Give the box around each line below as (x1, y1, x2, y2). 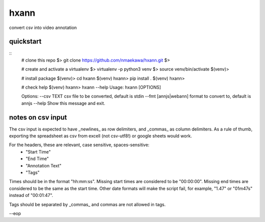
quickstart (9, 37, 42, 46)
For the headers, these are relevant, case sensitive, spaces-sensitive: (9, 142, 150, 148)
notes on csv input (9, 113, 67, 122)
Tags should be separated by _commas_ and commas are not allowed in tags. (9, 201, 166, 207)
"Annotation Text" (26, 162, 61, 168)
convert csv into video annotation (9, 25, 77, 31)
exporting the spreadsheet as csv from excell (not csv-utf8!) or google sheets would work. (9, 133, 192, 139)
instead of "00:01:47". (9, 192, 53, 198)
